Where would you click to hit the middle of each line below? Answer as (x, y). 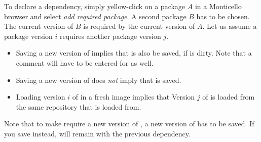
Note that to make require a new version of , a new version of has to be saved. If (129, 124)
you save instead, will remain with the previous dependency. (97, 133)
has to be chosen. (223, 16)
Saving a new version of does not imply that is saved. (99, 80)
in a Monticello (218, 6)
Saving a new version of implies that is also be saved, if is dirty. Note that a (134, 53)
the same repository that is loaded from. (79, 106)
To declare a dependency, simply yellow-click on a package (95, 6)
